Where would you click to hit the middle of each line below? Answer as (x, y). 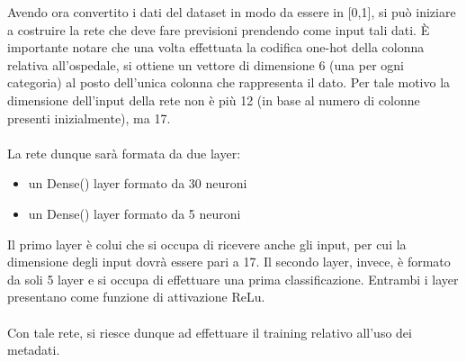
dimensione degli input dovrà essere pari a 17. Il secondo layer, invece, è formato (229, 262)
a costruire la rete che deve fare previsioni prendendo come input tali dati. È (219, 29)
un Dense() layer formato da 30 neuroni (138, 183)
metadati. (34, 350)
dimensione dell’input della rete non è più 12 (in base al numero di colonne (214, 100)
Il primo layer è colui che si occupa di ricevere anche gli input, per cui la (207, 244)
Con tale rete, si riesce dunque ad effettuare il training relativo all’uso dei (210, 332)
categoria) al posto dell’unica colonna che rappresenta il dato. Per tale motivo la (229, 82)
